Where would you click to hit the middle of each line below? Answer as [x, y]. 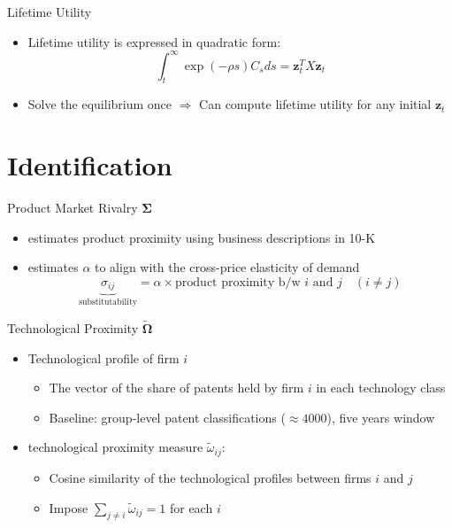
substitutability [108, 303]
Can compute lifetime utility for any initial [315, 104]
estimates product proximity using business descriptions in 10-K [202, 237]
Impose [69, 507]
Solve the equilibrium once [100, 104]
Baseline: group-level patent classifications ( [167, 417]
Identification [90, 165]
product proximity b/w [238, 282]
